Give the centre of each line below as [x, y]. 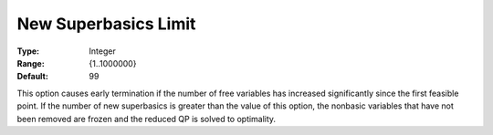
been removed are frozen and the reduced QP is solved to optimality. [147, 119]
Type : [28, 51]
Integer [102, 51]
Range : [31, 63]
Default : [33, 77]
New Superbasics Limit [106, 24]
